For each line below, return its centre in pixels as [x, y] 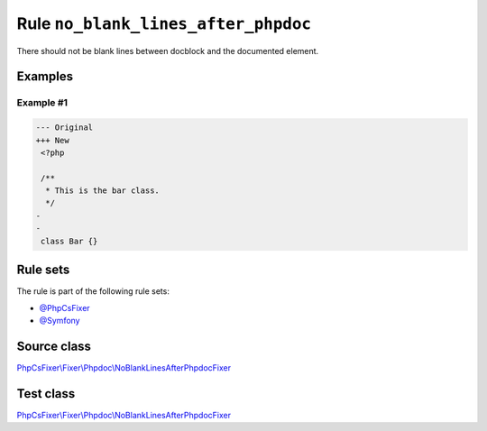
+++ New [52, 140]
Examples [45, 77]
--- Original [64, 128]
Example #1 [42, 103]
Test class [46, 394]
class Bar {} [69, 241]
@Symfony [60, 320]
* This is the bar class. [102, 191]
